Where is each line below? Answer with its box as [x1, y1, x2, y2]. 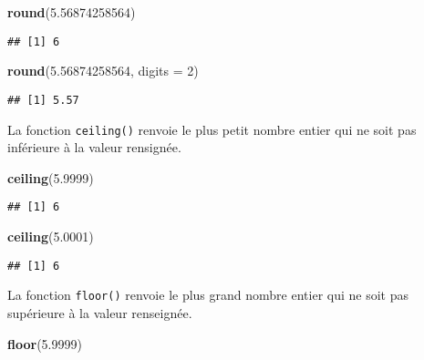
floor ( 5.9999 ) [7, 334, 82, 353]
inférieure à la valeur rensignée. [7, 138, 181, 157]
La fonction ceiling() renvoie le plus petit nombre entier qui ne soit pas [7, 119, 417, 139]
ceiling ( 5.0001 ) [7, 227, 94, 245]
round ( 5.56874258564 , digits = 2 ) [7, 61, 199, 80]
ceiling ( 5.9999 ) [7, 168, 94, 187]
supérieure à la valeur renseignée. [7, 303, 192, 322]
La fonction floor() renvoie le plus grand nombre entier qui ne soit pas [7, 285, 408, 304]
